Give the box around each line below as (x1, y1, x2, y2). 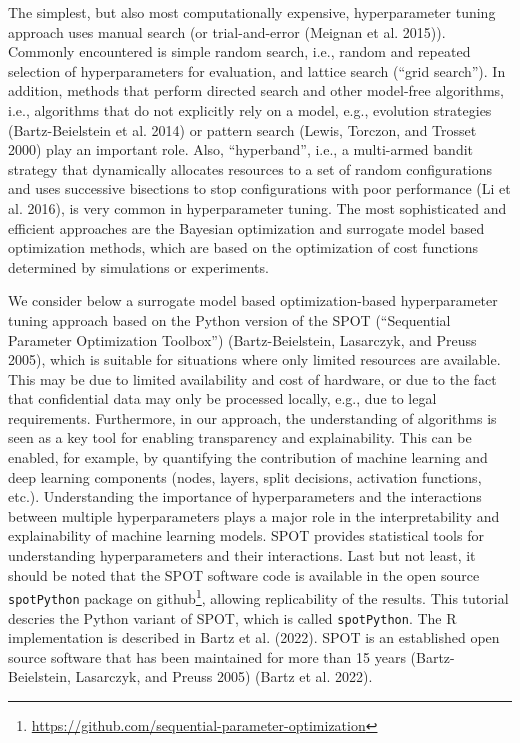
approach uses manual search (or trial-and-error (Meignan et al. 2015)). (8, 21, 446, 42)
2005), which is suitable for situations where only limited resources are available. (8, 349, 501, 370)
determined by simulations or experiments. (8, 256, 269, 277)
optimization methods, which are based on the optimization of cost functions (8, 237, 479, 258)
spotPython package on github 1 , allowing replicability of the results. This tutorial (8, 585, 509, 608)
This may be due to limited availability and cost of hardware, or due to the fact (8, 368, 497, 389)
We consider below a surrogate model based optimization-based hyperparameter (8, 290, 498, 311)
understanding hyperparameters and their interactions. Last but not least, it (8, 545, 476, 566)
